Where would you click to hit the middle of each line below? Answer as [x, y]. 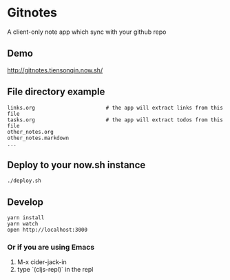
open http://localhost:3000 [48, 230]
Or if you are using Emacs [51, 248]
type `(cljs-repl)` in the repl [55, 270]
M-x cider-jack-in [42, 262]
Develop [25, 202]
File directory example [56, 92]
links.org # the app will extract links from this [115, 108]
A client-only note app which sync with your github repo [87, 32]
